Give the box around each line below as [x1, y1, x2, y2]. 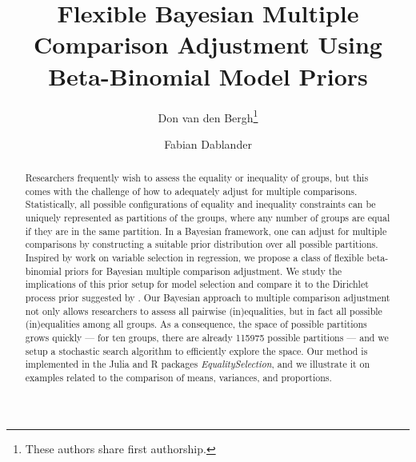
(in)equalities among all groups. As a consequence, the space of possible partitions [25, 317, 367, 331]
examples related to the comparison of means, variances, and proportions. [25, 370, 332, 384]
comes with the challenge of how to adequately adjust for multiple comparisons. [25, 184, 358, 197]
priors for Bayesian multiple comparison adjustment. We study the [64, 264, 342, 277]
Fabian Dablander [164, 135, 252, 152]
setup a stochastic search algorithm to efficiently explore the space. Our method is [25, 344, 368, 357]
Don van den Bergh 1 [158, 106, 258, 125]
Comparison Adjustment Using [34, 28, 382, 61]
